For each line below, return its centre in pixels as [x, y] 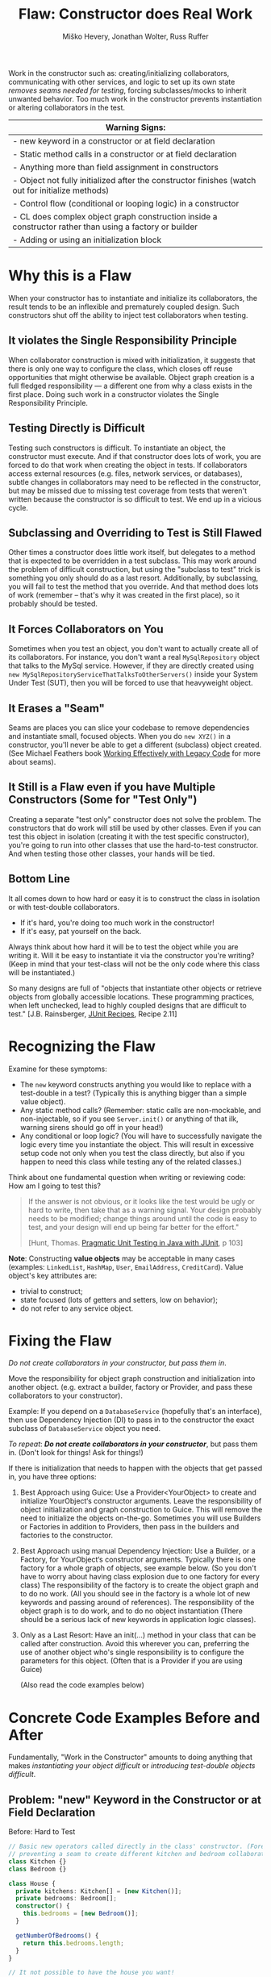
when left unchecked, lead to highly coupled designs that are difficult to [128, 1005]
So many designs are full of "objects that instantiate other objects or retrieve [135, 988]
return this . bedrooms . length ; [74, 1943]
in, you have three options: [52, 1477]
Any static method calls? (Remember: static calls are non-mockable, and [140, 1110]
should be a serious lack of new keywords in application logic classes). [138, 1620]
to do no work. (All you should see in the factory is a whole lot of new [135, 1594]
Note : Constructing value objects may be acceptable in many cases [122, 1258]
